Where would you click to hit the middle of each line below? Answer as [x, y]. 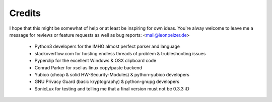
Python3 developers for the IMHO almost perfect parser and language [107, 46]
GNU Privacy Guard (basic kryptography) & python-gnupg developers [107, 82]
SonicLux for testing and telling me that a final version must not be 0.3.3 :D [112, 88]
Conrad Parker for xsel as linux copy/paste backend [88, 67]
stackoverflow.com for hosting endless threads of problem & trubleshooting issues [120, 53]
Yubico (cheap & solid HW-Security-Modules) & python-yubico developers [112, 74]
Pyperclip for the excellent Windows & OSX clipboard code [95, 61]
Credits [25, 13]
